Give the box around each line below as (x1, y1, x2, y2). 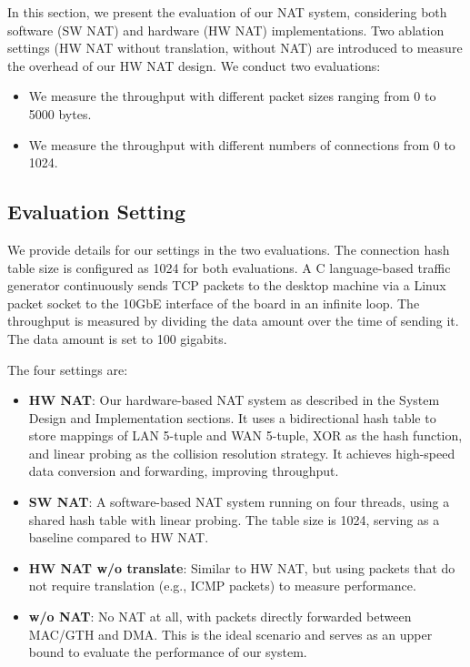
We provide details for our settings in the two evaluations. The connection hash (7, 239, 450, 258)
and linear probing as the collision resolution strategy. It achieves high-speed (28, 443, 455, 462)
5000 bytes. (28, 104, 92, 123)
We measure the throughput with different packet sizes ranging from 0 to (28, 86, 436, 106)
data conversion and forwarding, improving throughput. (28, 461, 339, 480)
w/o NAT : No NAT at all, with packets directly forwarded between (28, 607, 412, 626)
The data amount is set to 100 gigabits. (7, 328, 227, 348)
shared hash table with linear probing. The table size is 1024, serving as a (28, 510, 440, 529)
